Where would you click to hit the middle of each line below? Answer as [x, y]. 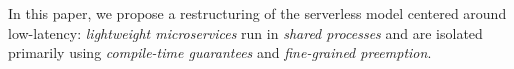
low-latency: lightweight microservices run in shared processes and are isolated [245, 32]
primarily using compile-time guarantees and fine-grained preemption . [220, 52]
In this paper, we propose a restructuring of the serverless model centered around [257, 13]
